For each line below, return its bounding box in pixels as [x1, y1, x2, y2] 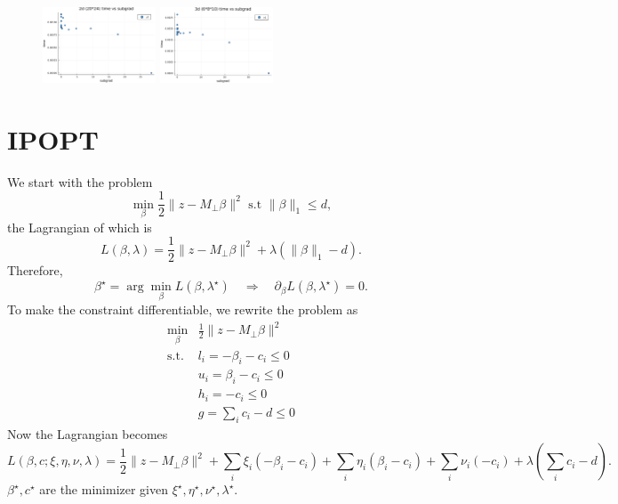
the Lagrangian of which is [7, 217, 152, 236]
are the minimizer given [39, 480, 169, 499]
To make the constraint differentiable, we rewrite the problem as [7, 300, 358, 319]
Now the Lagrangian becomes [7, 424, 168, 443]
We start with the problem [7, 172, 153, 191]
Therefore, [7, 261, 63, 280]
